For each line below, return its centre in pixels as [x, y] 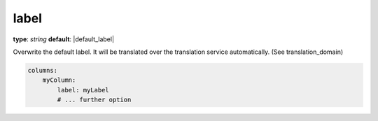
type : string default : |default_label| [64, 39]
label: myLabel [83, 90]
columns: [43, 70]
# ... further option [94, 100]
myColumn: [59, 80]
